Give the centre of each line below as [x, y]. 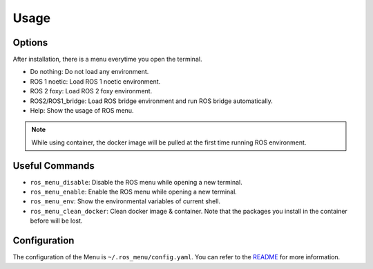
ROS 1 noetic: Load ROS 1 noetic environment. [95, 81]
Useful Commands [54, 166]
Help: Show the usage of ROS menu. [82, 111]
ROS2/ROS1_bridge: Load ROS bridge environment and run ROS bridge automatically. [151, 101]
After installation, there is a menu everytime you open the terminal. [107, 59]
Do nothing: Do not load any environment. [89, 72]
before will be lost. [56, 221]
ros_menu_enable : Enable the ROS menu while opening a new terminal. [134, 192]
